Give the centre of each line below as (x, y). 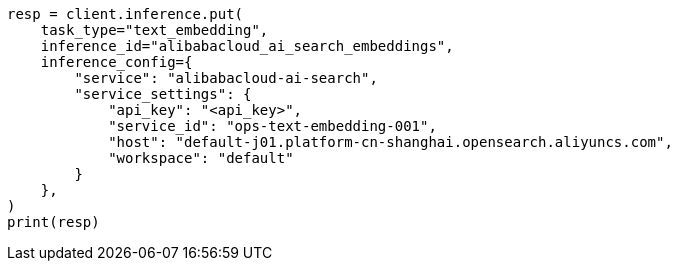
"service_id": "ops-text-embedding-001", (272, 126)
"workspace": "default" (201, 158)
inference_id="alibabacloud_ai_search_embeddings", (247, 46)
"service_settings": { (163, 94)
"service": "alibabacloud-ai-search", (226, 78)
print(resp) (53, 222)
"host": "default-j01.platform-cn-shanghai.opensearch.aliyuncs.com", (390, 142)
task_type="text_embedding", (154, 30)
